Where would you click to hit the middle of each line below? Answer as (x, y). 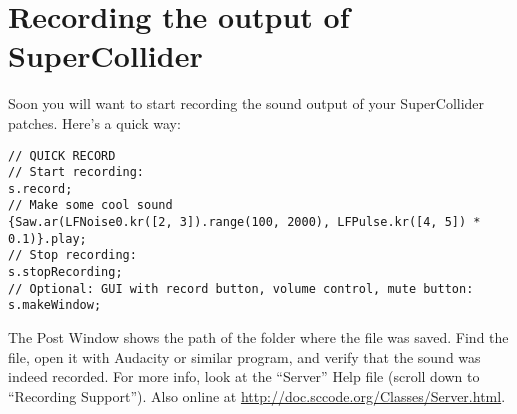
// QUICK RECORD (62, 155)
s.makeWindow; (55, 305)
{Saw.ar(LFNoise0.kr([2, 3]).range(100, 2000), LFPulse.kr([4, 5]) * (244, 222)
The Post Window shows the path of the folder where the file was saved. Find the (258, 337)
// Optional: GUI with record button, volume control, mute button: (241, 288)
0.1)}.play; (47, 238)
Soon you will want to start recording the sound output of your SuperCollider (246, 103)
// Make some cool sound (90, 205)
